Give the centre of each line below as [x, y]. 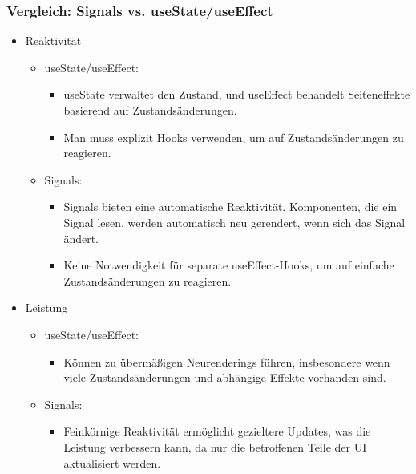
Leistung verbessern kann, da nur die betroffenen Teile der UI [215, 446]
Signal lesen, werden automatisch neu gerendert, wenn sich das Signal [234, 222]
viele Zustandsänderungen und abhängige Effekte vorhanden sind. [225, 377]
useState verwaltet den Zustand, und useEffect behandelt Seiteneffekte [237, 94]
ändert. [81, 238]
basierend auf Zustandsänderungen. [150, 110]
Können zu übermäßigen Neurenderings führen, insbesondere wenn [227, 361]
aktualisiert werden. [112, 462]
